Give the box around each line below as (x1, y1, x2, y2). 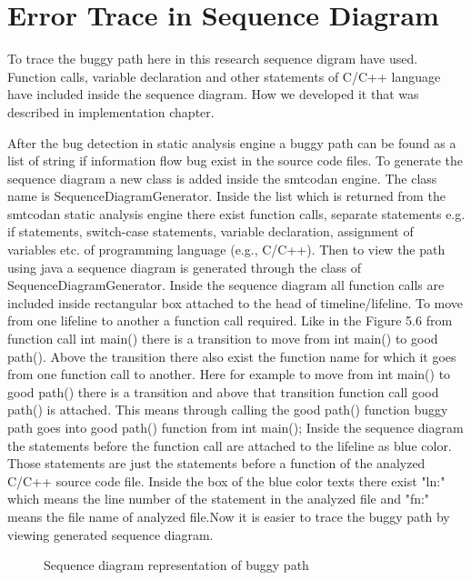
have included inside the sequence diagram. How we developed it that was (7, 85, 419, 104)
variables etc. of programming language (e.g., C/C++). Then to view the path (7, 240, 446, 259)
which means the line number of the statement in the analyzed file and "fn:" (7, 489, 430, 508)
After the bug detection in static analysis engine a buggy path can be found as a (7, 133, 456, 152)
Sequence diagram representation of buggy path (44, 555, 309, 575)
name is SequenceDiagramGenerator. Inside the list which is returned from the (7, 186, 446, 205)
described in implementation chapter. (7, 102, 215, 121)
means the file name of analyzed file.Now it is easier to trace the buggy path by (7, 506, 450, 525)
